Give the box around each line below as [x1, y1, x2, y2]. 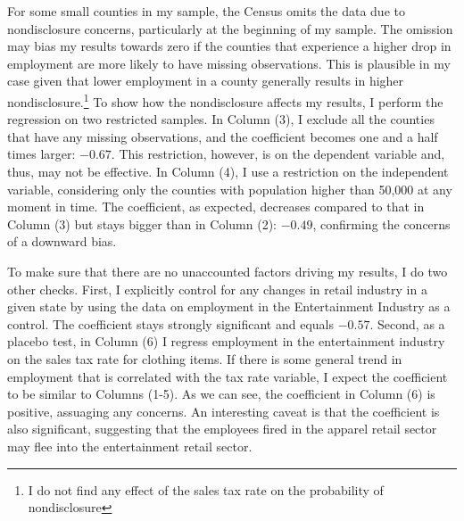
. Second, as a [369, 314, 445, 333]
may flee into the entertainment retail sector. [7, 436, 253, 455]
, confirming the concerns [312, 214, 451, 233]
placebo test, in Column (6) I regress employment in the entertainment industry [7, 332, 445, 351]
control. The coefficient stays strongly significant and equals [7, 314, 335, 333]
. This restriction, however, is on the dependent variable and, [111, 145, 445, 163]
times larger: [7, 145, 76, 163]
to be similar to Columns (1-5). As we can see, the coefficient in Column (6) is [7, 385, 435, 403]
